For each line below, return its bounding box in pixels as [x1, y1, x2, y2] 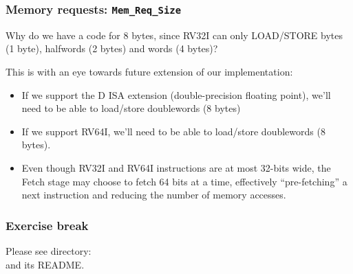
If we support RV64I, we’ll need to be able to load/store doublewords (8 [21, 124, 325, 138]
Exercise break [6, 216, 89, 233]
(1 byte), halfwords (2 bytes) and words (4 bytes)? [6, 41, 218, 56]
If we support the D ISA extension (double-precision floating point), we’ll [21, 87, 331, 102]
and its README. [6, 257, 85, 271]
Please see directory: [6, 243, 92, 258]
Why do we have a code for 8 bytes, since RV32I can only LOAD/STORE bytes [6, 27, 343, 42]
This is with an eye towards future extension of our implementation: [6, 64, 293, 78]
